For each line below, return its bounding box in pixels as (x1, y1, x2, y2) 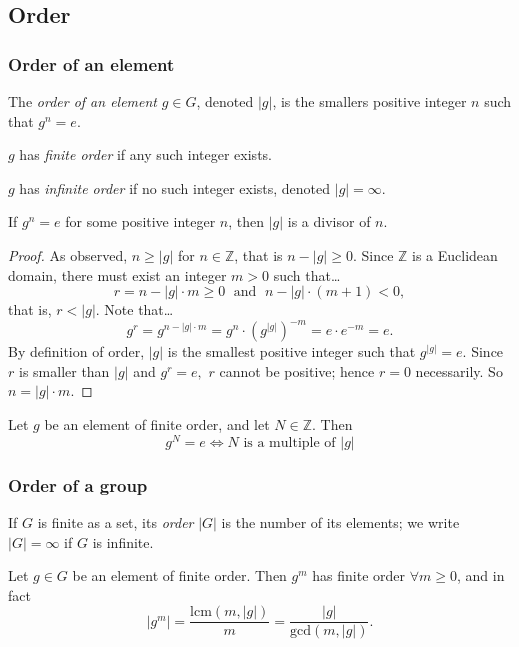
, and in (456, 565, 505, 586)
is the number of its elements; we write (221, 511, 460, 532)
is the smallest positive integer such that (167, 341, 416, 362)
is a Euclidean (412, 244, 498, 265)
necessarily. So (415, 360, 503, 381)
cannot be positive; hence (219, 360, 375, 381)
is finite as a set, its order (37, 511, 194, 532)
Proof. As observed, (8, 244, 128, 265)
